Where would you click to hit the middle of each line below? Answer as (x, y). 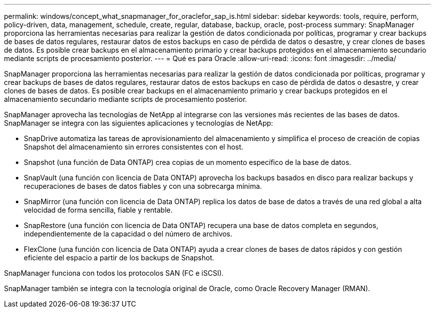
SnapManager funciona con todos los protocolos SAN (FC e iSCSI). (114, 273)
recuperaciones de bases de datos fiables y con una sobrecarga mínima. (143, 186)
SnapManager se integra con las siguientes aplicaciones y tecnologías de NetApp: (139, 123)
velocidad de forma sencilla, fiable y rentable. (98, 210)
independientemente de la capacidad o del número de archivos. (128, 234)
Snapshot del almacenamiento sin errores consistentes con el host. (134, 147)
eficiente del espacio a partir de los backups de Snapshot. (119, 258)
